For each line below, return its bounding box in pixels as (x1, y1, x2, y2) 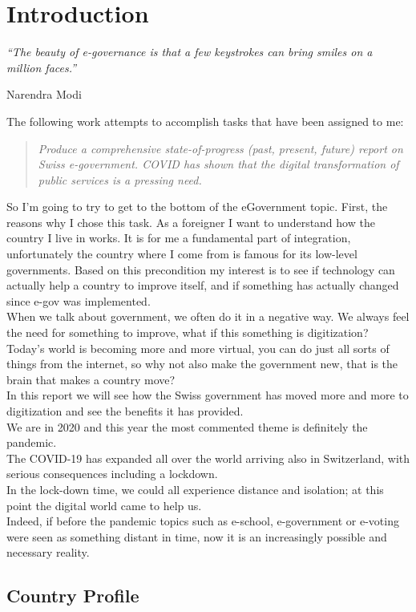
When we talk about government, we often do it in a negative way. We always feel (6, 308, 410, 325)
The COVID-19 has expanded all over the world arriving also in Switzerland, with (6, 449, 410, 466)
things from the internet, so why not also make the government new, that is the (6, 355, 398, 372)
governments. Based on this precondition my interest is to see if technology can (6, 261, 395, 278)
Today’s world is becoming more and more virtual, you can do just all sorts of (6, 339, 390, 356)
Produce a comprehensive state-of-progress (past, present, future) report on (38, 140, 403, 156)
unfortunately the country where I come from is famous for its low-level (6, 245, 357, 262)
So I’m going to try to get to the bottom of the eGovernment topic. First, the (6, 198, 388, 215)
